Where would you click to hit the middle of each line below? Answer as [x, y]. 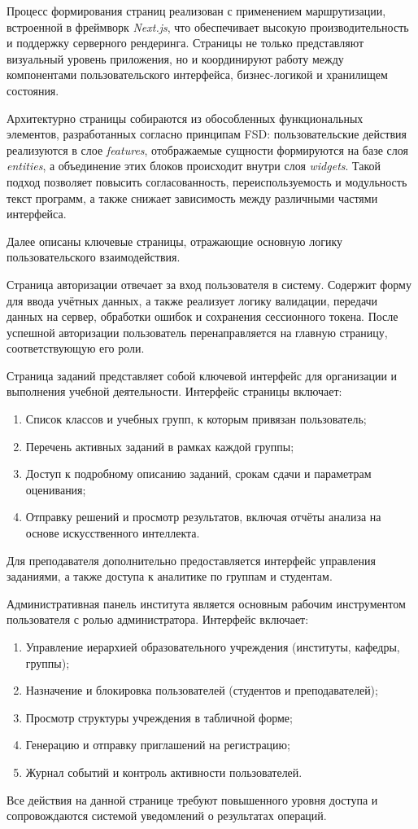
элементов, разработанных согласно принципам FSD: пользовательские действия [207, 134]
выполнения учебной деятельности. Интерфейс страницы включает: [174, 391]
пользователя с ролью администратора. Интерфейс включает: [158, 619]
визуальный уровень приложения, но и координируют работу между [175, 58]
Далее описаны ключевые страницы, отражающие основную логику [175, 241]
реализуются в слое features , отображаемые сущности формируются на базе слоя [207, 149]
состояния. [33, 90]
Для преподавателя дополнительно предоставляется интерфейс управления [191, 560]
